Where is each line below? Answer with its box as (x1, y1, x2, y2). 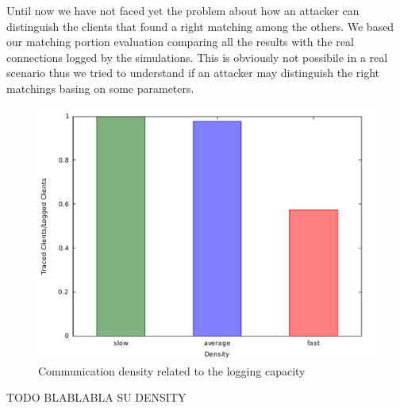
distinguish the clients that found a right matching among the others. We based (6, 17, 394, 34)
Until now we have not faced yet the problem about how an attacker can (6, 2, 360, 18)
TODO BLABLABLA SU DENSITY (6, 389, 187, 406)
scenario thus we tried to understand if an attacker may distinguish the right (6, 64, 379, 81)
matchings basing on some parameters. (6, 79, 194, 96)
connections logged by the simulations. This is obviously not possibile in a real (6, 48, 388, 65)
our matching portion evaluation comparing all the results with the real (6, 33, 354, 50)
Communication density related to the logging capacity (38, 362, 306, 379)
